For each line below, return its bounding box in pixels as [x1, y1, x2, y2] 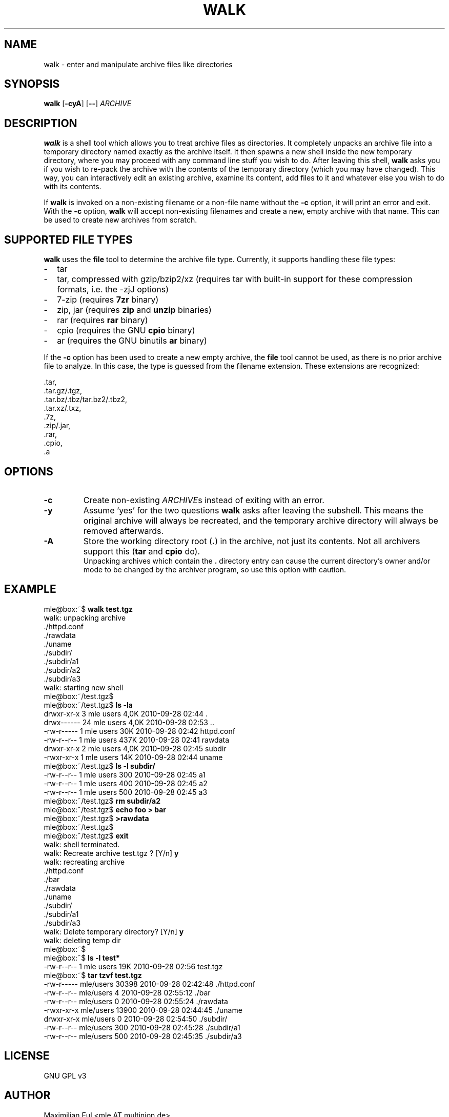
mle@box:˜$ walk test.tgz [44, 604, 133, 613]
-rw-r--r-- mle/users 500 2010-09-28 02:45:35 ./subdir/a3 [44, 1031, 242, 1041]
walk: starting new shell [44, 683, 124, 692]
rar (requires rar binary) [57, 315, 148, 326]
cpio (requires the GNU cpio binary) [57, 325, 195, 336]
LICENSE [4, 1049, 50, 1063]
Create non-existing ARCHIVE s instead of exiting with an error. [83, 494, 324, 505]
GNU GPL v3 [44, 1071, 87, 1080]
